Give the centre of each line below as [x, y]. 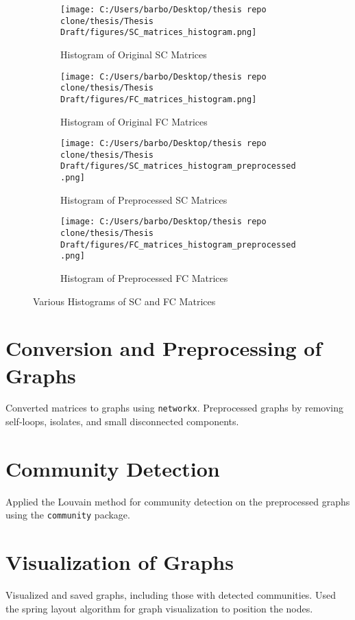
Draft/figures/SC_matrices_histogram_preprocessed [178, 166]
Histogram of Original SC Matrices [134, 54]
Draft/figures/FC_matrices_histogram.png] [159, 99]
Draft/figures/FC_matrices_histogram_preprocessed [178, 245]
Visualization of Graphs [120, 562]
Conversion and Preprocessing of [164, 348]
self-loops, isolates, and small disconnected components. [122, 421]
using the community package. [68, 515]
